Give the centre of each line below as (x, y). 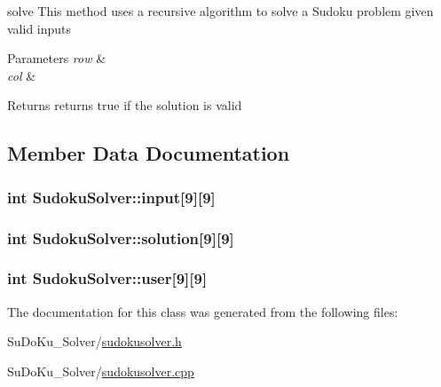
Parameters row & (57, 58)
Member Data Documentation (149, 153)
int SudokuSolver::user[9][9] (107, 278)
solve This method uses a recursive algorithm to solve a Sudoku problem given (220, 11)
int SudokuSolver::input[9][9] (111, 197)
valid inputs (39, 28)
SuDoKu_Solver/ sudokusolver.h (94, 341)
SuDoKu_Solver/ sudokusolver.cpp (101, 371)
